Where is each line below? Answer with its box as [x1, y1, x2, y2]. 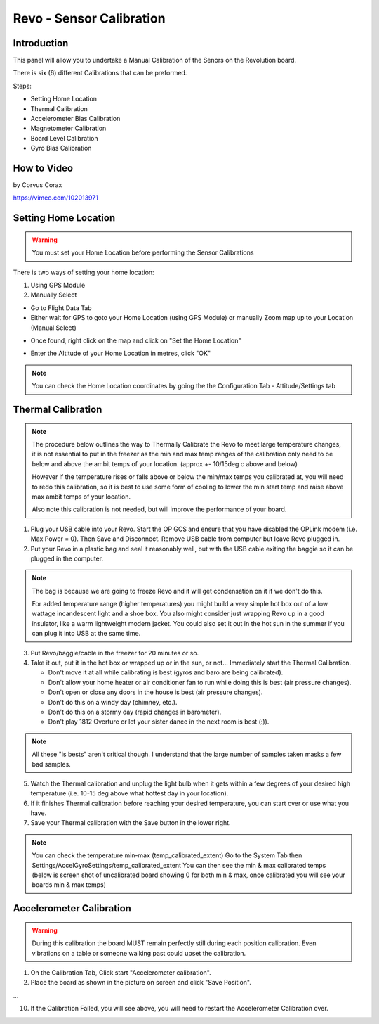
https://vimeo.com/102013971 [13, 193, 98, 202]
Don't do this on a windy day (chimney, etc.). [48, 698, 178, 706]
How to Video [13, 162, 74, 174]
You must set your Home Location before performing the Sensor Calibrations [32, 248, 254, 257]
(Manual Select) [30, 324, 77, 332]
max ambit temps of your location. [32, 492, 131, 501]
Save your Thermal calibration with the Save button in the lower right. [30, 819, 231, 827]
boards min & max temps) [32, 881, 107, 889]
